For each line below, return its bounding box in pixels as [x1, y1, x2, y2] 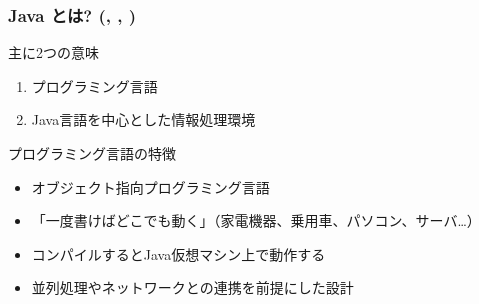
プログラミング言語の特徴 [8, 143, 176, 163]
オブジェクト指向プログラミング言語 [31, 176, 270, 197]
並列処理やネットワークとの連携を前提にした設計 [31, 277, 354, 298]
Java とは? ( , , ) [8, 2, 137, 27]
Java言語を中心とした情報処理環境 [31, 109, 256, 130]
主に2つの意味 [8, 42, 99, 63]
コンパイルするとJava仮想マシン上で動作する [31, 243, 326, 264]
